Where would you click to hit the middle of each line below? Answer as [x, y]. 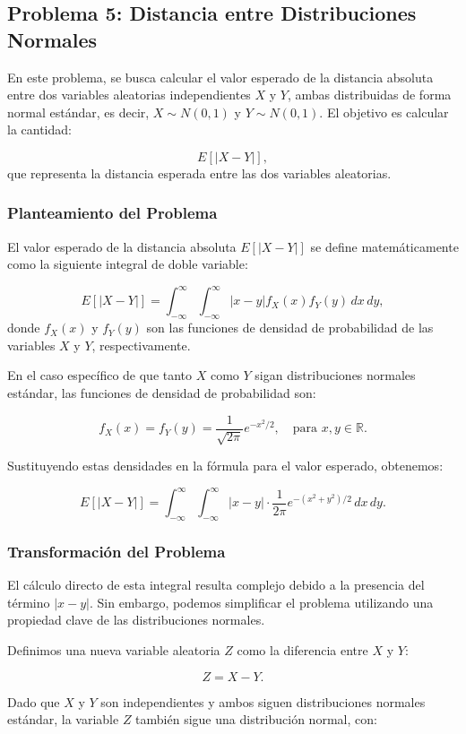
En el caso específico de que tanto [100, 375]
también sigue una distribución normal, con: [256, 719]
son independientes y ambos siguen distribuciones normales [263, 701]
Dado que [34, 701]
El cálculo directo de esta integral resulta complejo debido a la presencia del [216, 585]
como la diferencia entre [302, 649]
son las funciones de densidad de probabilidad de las [290, 328]
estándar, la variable [63, 719]
